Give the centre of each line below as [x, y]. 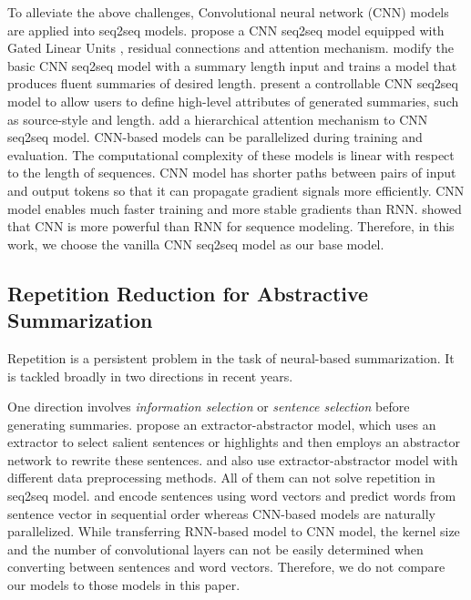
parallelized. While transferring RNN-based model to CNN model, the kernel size [234, 531]
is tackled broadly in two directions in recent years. [150, 376]
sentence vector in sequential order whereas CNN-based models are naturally [221, 513]
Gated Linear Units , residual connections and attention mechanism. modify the [230, 48]
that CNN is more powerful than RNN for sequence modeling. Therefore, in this [231, 226]
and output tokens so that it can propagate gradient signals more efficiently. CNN [236, 190]
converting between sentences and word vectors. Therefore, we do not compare [226, 567]
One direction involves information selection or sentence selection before [209, 407]
